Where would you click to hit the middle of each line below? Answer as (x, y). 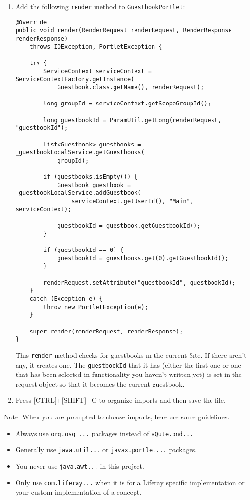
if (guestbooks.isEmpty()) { (91, 177)
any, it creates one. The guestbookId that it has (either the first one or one (128, 365)
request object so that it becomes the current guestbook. (100, 384)
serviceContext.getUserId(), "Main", (132, 201)
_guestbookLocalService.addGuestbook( (78, 193)
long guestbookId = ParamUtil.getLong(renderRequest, (133, 120)
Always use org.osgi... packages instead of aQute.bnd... (104, 433)
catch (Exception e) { (66, 299)
